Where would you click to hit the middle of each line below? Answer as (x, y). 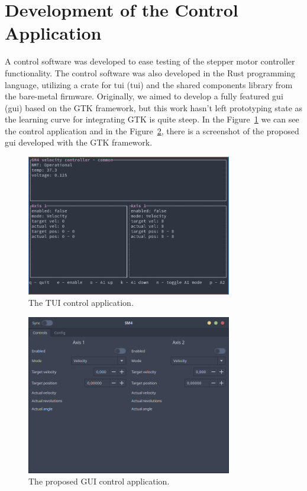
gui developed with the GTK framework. (79, 142)
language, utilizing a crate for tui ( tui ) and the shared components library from (149, 84)
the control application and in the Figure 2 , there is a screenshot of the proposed (152, 130)
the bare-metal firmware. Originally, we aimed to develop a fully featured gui (144, 96)
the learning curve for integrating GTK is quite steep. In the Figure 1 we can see (152, 119)
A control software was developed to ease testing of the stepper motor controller (150, 61)
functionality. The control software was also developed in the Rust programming (150, 72)
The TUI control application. (81, 303)
